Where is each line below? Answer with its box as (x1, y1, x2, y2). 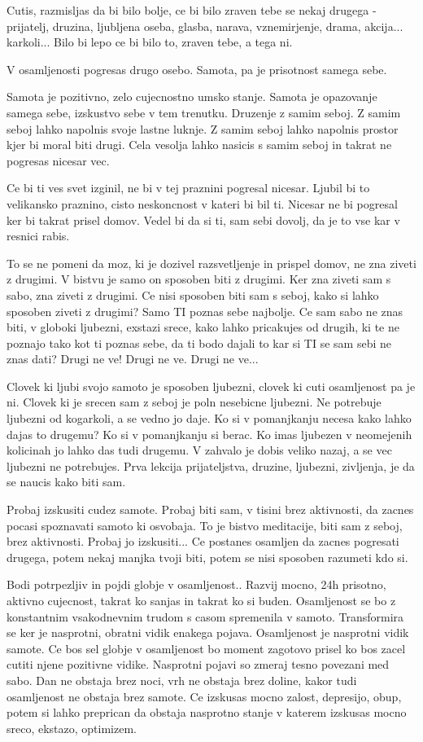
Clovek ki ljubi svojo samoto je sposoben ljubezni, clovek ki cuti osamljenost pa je (7, 377, 416, 394)
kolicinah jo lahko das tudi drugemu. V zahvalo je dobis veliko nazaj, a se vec (7, 441, 392, 459)
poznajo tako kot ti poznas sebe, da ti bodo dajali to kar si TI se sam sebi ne (7, 334, 391, 351)
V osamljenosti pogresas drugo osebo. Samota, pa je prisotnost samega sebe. (7, 60, 387, 77)
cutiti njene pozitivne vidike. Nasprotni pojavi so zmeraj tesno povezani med (7, 656, 390, 673)
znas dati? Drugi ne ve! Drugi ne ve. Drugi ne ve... (7, 350, 259, 367)
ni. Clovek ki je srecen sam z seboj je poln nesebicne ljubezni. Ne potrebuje (7, 393, 382, 411)
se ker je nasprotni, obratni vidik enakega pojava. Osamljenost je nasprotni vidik (7, 624, 409, 641)
